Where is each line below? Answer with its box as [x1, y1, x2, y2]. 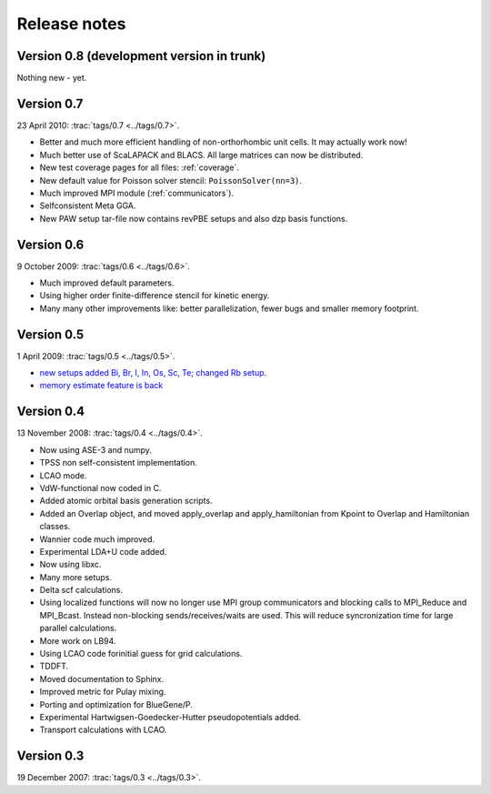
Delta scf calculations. [39, 585, 123, 596]
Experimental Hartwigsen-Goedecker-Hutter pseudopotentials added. [39, 711, 302, 722]
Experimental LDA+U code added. [39, 546, 167, 557]
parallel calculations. [39, 623, 117, 634]
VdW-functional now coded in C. [39, 482, 162, 493]
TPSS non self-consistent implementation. [39, 457, 197, 468]
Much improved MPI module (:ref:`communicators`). [39, 187, 235, 198]
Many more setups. [39, 571, 113, 582]
